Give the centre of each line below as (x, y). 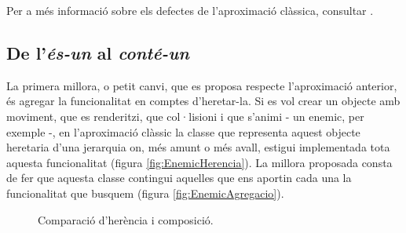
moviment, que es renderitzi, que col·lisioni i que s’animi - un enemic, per (185, 116)
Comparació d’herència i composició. (126, 219)
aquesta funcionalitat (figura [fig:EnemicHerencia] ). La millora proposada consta (199, 162)
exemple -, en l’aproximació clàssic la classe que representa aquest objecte (183, 131)
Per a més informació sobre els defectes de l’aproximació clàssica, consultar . (190, 10)
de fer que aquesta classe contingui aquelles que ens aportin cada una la (179, 178)
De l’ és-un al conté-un (98, 52)
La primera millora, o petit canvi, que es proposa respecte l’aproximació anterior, (202, 85)
